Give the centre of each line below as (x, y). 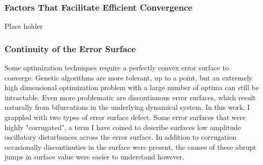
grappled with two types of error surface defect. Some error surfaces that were (125, 117)
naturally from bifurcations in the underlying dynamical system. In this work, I (127, 107)
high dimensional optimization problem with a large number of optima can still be (132, 87)
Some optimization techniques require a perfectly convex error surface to (117, 68)
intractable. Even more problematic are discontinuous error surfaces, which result (130, 97)
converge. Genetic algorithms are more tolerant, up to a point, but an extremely (129, 77)
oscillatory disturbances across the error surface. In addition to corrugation (121, 137)
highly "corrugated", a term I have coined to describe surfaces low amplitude (123, 127)
